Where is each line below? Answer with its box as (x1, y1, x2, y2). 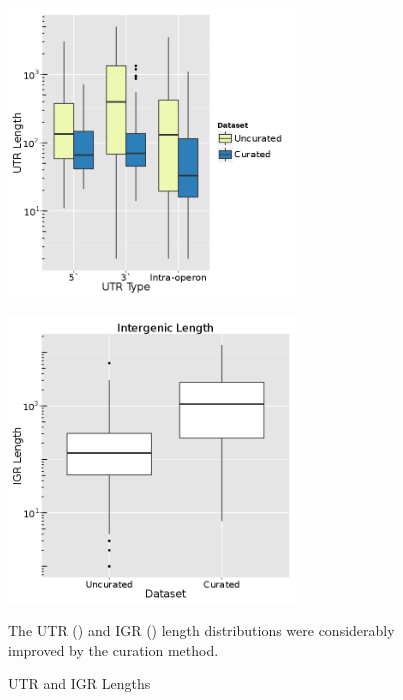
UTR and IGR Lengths (8, 673, 151, 694)
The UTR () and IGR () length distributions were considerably (8, 620, 395, 641)
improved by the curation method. (8, 639, 219, 660)
